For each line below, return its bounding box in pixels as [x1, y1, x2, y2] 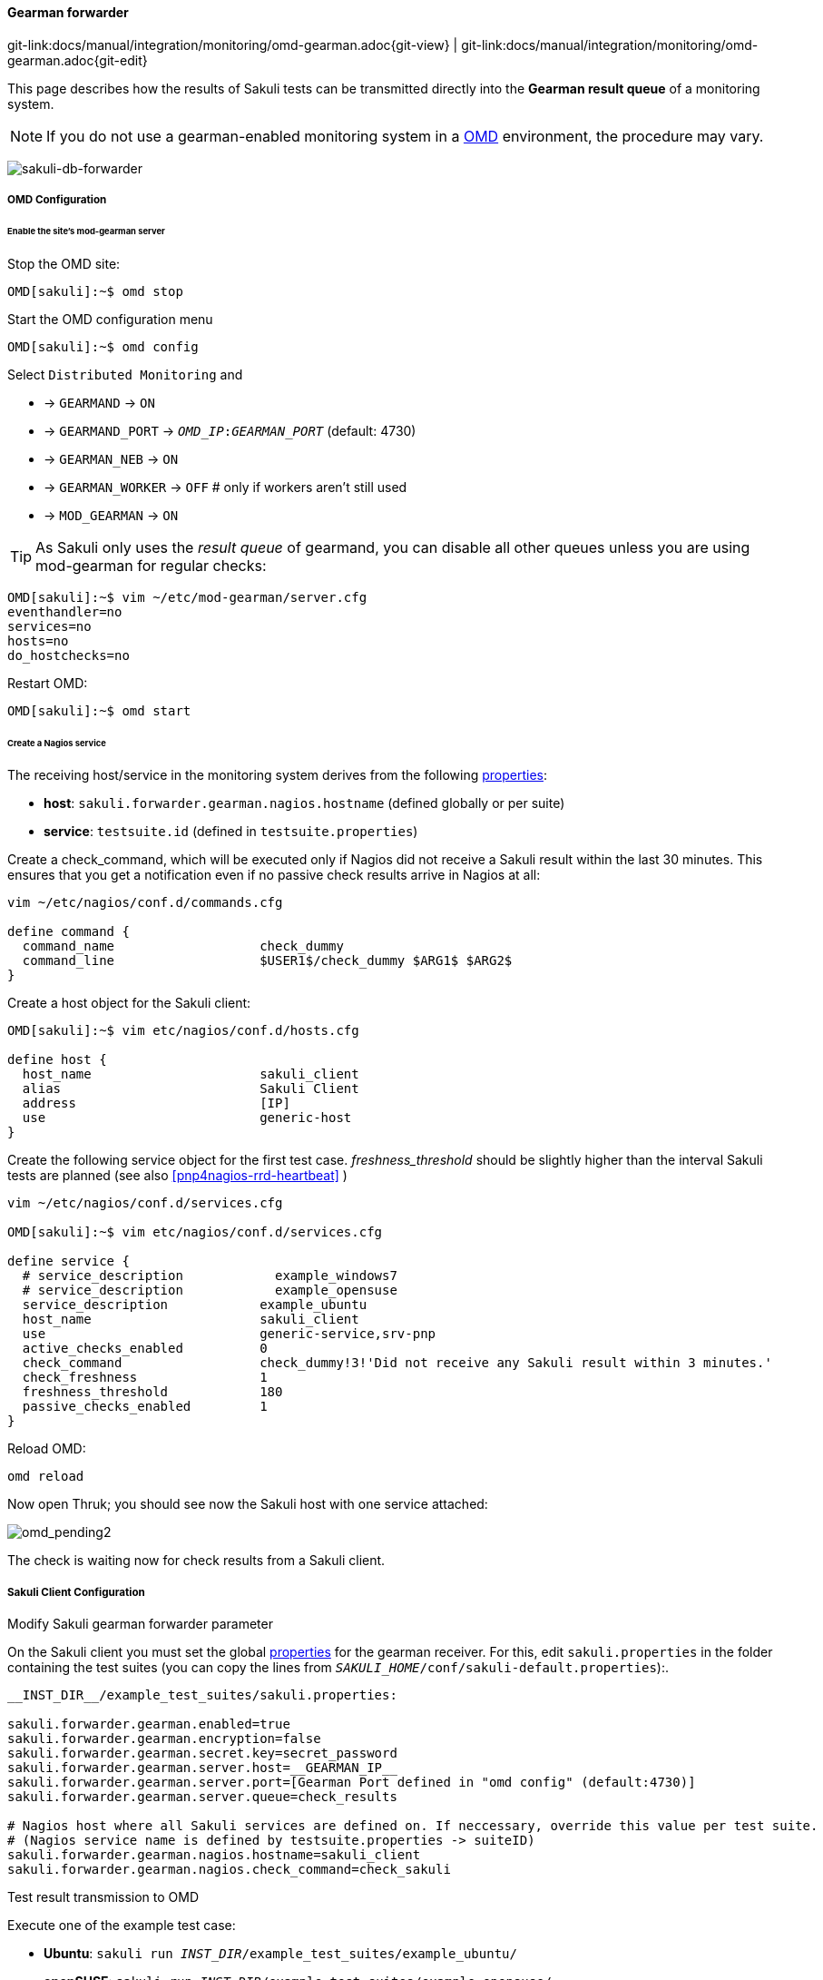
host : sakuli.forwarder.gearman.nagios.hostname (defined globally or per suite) [44, 795, 565, 812]
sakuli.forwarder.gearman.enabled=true [7, 1717, 290, 1732]
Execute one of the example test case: [7, 1917, 236, 1934]
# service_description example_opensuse [22, 1283, 397, 1298]
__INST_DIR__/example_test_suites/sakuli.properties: [7, 1688, 397, 1703]
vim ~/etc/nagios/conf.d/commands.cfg [7, 895, 283, 911]
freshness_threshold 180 [22, 1384, 283, 1400]
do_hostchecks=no [7, 647, 130, 663]
